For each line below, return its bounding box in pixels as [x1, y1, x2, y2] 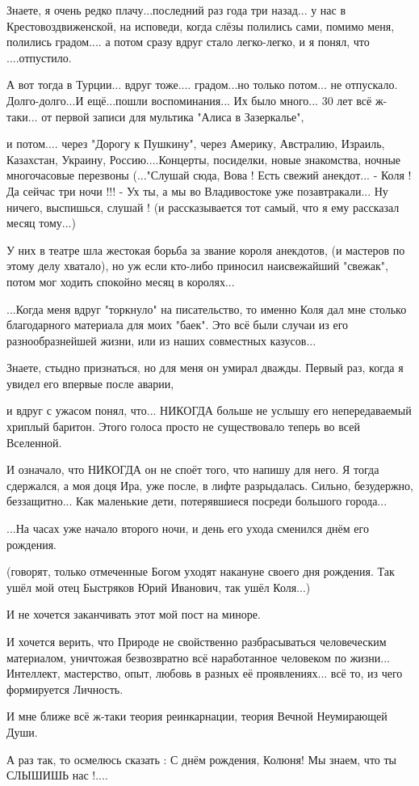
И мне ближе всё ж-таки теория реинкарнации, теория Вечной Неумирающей [6, 708, 388, 725]
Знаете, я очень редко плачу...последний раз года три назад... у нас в [6, 2, 346, 18]
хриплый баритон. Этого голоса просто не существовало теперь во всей [6, 418, 360, 435]
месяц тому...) [6, 214, 76, 231]
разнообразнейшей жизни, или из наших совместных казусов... [6, 332, 316, 349]
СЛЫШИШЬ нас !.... [6, 767, 108, 784]
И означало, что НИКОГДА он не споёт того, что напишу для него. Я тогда [6, 461, 379, 478]
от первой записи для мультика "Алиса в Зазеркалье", [41, 108, 304, 125]
